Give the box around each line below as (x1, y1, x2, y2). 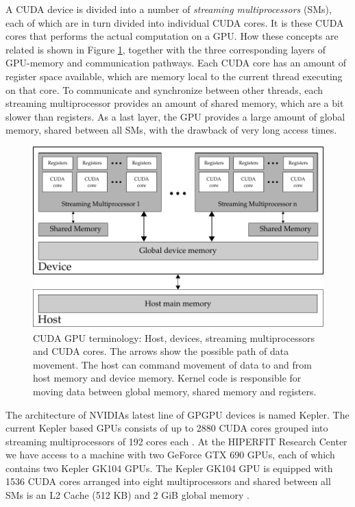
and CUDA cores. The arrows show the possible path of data (33, 344, 289, 358)
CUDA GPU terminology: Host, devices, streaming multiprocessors (33, 330, 315, 345)
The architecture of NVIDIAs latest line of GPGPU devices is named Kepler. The (5, 407, 350, 421)
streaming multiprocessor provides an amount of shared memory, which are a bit (5, 96, 344, 110)
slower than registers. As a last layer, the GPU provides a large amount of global (5, 109, 345, 123)
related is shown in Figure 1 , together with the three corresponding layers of (5, 42, 326, 56)
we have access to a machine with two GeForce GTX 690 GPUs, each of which (5, 447, 335, 462)
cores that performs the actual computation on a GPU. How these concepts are (5, 29, 339, 43)
